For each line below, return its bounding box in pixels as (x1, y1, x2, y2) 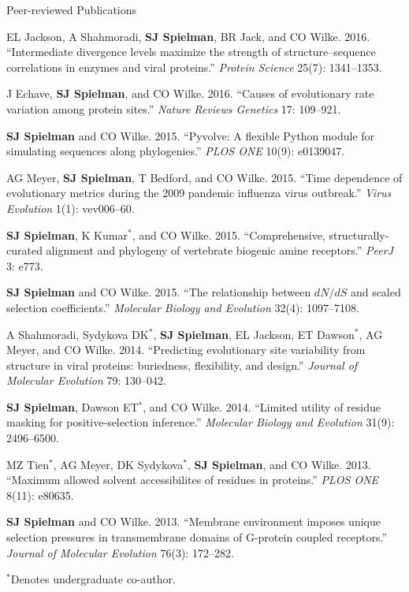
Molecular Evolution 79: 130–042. (6, 372, 166, 389)
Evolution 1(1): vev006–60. (6, 199, 135, 216)
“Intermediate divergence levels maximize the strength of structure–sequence (6, 43, 376, 60)
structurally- (329, 226, 389, 243)
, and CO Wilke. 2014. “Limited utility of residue (143, 398, 381, 415)
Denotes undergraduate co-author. (10, 571, 176, 587)
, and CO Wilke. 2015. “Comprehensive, (132, 226, 325, 243)
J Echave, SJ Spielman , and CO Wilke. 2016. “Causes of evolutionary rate (6, 85, 374, 102)
